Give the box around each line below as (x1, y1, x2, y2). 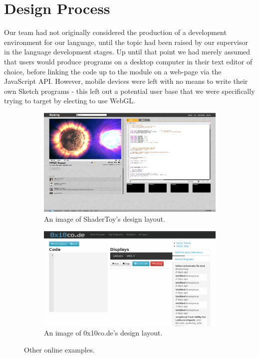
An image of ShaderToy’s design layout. (44, 214, 165, 224)
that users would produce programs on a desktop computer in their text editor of (4, 56, 253, 66)
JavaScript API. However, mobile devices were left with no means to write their (4, 76, 248, 86)
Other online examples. (24, 345, 95, 355)
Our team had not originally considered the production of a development (4, 27, 227, 37)
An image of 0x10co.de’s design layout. (44, 328, 163, 338)
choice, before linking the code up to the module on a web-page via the (4, 66, 222, 76)
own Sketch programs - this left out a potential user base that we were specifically (4, 85, 255, 96)
